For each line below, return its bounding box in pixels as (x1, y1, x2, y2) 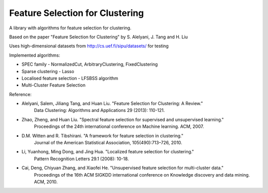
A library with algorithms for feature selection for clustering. (9, 25, 132, 31)
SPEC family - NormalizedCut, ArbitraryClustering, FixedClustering (21, 61, 158, 67)
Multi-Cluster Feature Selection (21, 82, 86, 88)
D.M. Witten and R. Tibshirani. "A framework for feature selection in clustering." (21, 132, 184, 139)
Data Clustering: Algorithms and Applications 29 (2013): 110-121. (34, 107, 165, 113)
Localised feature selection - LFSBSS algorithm (21, 75, 119, 81)
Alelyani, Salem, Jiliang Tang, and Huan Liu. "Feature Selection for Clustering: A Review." (21, 100, 203, 106)
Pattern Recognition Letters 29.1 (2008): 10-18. (34, 156, 129, 162)
